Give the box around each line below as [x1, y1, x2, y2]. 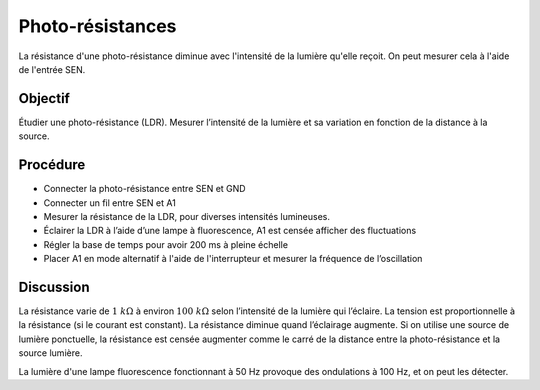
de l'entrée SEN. [18, 63, 86, 75]
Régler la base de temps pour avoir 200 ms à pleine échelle [43, 238, 289, 250]
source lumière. [18, 347, 83, 359]
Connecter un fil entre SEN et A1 [43, 196, 177, 209]
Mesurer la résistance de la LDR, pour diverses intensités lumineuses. [43, 210, 330, 222]
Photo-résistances [18, 15, 177, 37]
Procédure [18, 156, 86, 174]
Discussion [18, 278, 90, 295]
